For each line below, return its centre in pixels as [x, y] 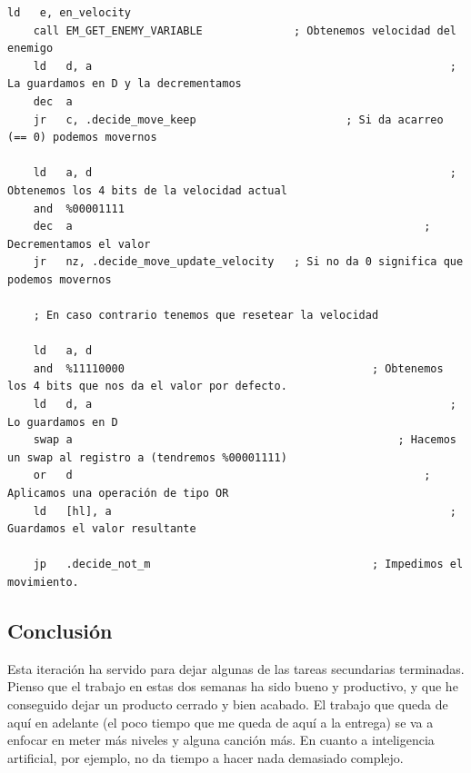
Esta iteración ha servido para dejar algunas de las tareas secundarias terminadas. [236, 668]
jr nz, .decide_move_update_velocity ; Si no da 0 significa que [248, 262]
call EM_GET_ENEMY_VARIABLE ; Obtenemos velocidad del [245, 30]
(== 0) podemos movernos [82, 138]
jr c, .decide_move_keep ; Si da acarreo [238, 119]
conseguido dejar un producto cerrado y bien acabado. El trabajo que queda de [228, 704]
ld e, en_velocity [70, 13]
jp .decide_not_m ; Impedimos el [248, 565]
